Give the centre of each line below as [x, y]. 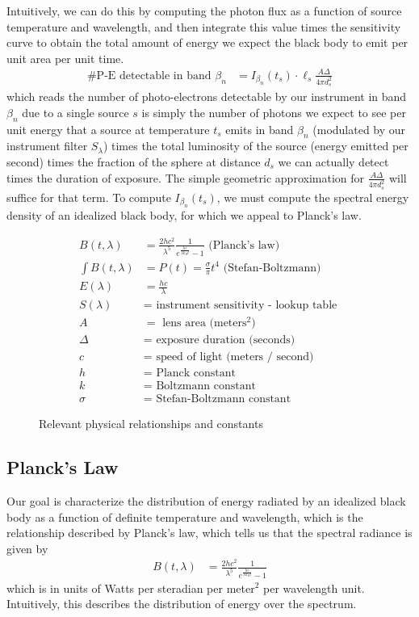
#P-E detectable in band [149, 76]
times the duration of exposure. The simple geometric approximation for [185, 177]
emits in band [260, 129]
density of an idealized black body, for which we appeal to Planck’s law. [184, 215]
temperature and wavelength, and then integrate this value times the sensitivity [204, 26]
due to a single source [75, 112]
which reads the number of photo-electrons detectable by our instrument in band [207, 97]
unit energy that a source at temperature [108, 129]
